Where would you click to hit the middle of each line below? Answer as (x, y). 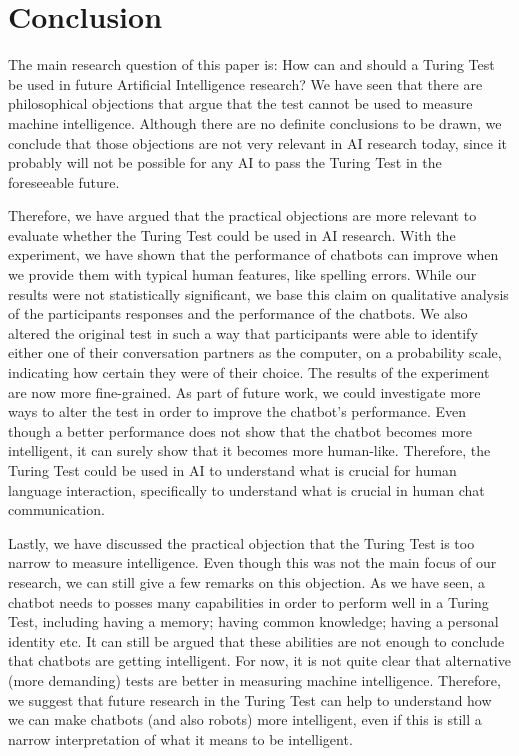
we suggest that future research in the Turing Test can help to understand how (250, 699)
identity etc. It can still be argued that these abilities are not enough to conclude (256, 640)
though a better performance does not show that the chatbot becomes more (240, 430)
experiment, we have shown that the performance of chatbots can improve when (253, 254)
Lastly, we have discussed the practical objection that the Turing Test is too (241, 542)
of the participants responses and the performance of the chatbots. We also (238, 313)
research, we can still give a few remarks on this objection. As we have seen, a (246, 581)
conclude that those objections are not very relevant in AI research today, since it (258, 142)
